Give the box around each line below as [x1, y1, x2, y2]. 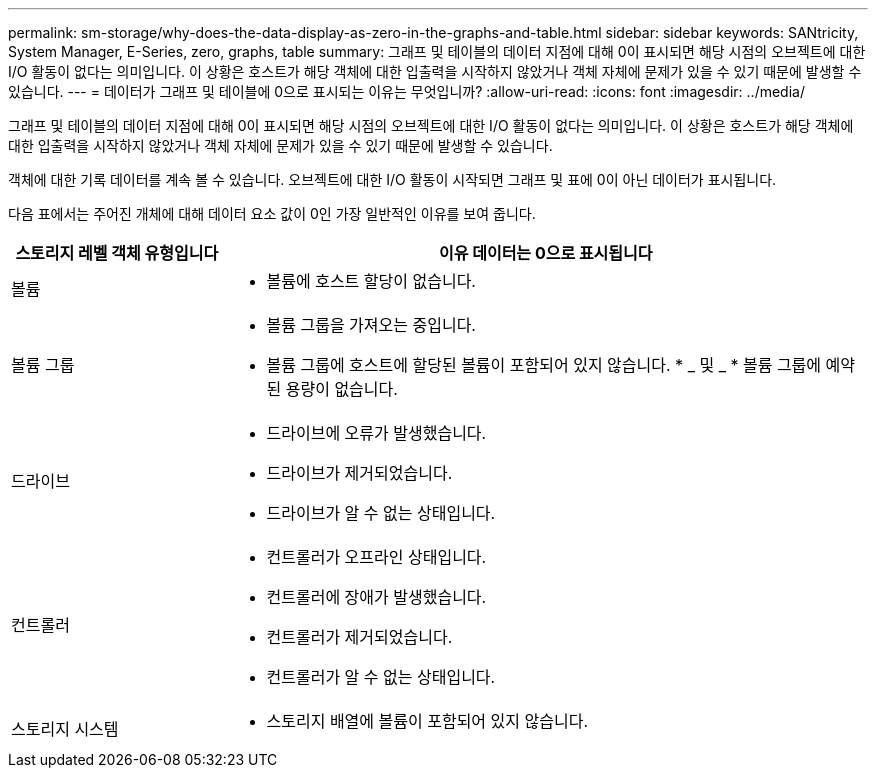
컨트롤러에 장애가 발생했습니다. [266, 587, 487, 607]
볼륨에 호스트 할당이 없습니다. [266, 271, 476, 291]
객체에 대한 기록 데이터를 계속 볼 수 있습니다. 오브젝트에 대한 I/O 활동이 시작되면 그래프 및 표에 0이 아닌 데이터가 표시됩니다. [8, 171, 777, 188]
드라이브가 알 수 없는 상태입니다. [266, 503, 496, 523]
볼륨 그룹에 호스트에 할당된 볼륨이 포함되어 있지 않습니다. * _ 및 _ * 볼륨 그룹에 [266, 355, 822, 375]
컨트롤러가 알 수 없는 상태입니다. [266, 667, 496, 687]
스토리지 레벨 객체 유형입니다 [15, 243, 219, 263]
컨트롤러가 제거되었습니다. [266, 627, 453, 647]
